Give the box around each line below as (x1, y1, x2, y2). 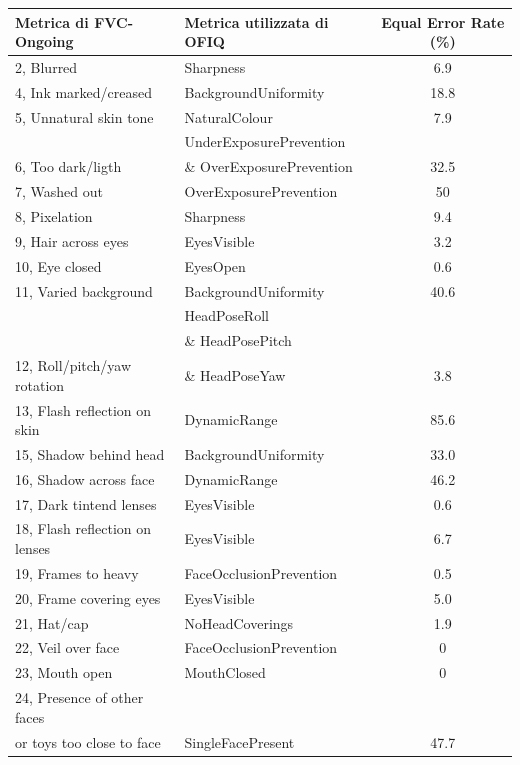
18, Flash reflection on (15, 518, 152, 539)
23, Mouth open (15, 662, 113, 683)
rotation (15, 374, 65, 395)
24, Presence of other (15, 687, 144, 708)
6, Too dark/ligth (15, 156, 122, 177)
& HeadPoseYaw (184, 364, 286, 385)
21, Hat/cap (15, 612, 89, 633)
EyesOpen (184, 255, 246, 276)
